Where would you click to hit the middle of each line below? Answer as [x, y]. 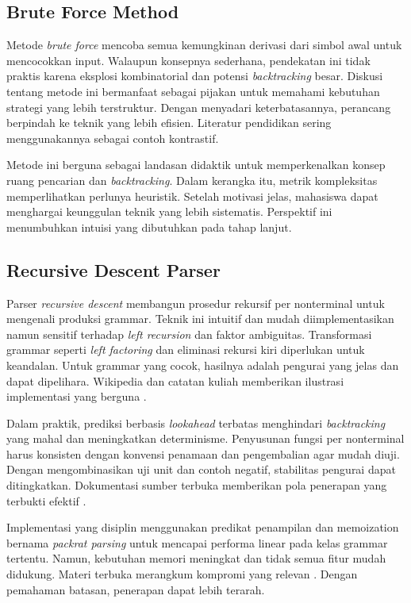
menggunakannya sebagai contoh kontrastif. [113, 138]
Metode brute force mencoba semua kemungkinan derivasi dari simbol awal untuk [204, 45]
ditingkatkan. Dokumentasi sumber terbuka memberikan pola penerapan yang [197, 485]
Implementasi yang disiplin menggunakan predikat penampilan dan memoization [203, 527]
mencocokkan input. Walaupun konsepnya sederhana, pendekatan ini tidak [188, 60]
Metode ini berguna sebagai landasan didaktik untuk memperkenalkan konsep [196, 165]
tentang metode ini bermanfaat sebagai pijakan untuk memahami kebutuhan [193, 91]
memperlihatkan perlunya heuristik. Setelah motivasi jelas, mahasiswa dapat [192, 196]
